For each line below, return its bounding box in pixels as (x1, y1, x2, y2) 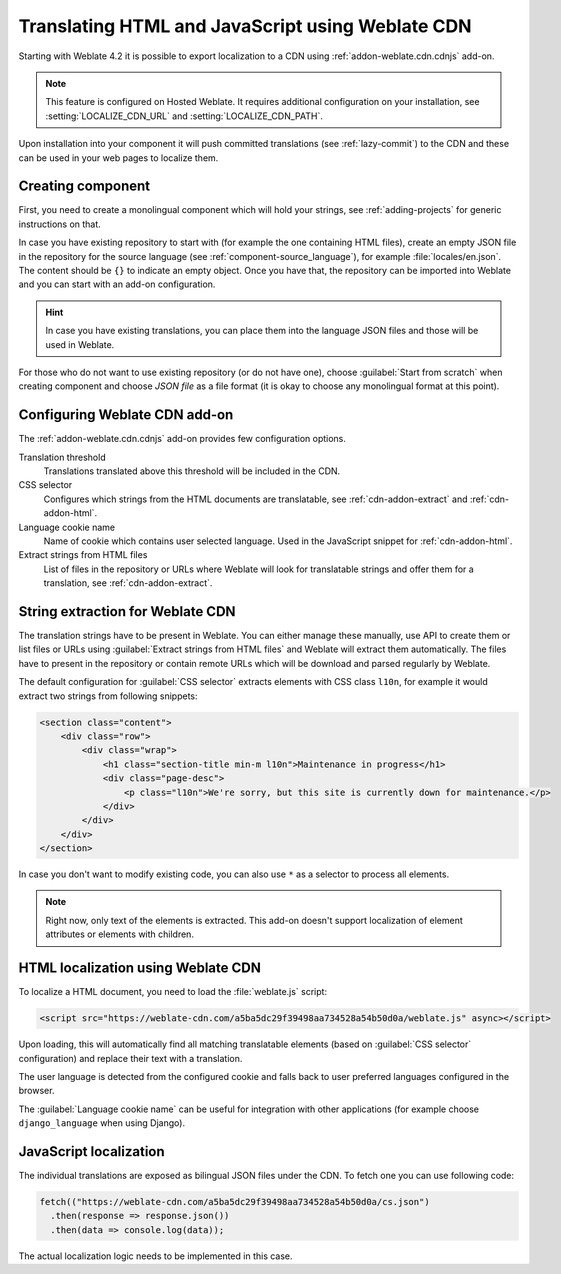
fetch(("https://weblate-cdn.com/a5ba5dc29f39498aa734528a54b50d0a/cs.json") (39, 1196, 430, 1207)
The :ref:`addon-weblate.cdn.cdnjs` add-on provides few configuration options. (18, 433, 347, 445)
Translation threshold (18, 451, 106, 463)
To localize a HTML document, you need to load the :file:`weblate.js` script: (18, 986, 328, 998)
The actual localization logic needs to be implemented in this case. (18, 1250, 294, 1262)
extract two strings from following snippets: (18, 690, 199, 702)
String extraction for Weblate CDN (18, 603, 236, 620)
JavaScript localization (18, 1143, 165, 1160)
